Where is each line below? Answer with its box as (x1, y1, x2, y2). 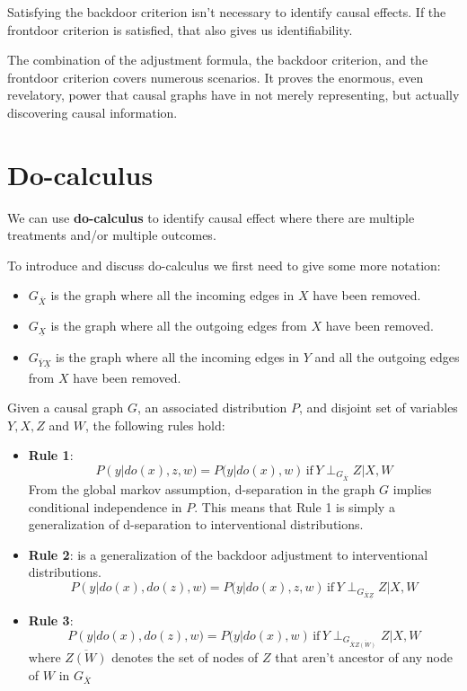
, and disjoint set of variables (299, 398, 458, 417)
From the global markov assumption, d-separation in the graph (28, 480, 375, 499)
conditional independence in (28, 497, 182, 516)
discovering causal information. (7, 102, 178, 121)
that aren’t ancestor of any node (275, 648, 453, 667)
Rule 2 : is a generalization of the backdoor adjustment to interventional (28, 545, 428, 563)
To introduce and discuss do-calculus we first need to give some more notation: (7, 255, 441, 274)
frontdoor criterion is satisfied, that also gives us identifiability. (7, 20, 353, 39)
